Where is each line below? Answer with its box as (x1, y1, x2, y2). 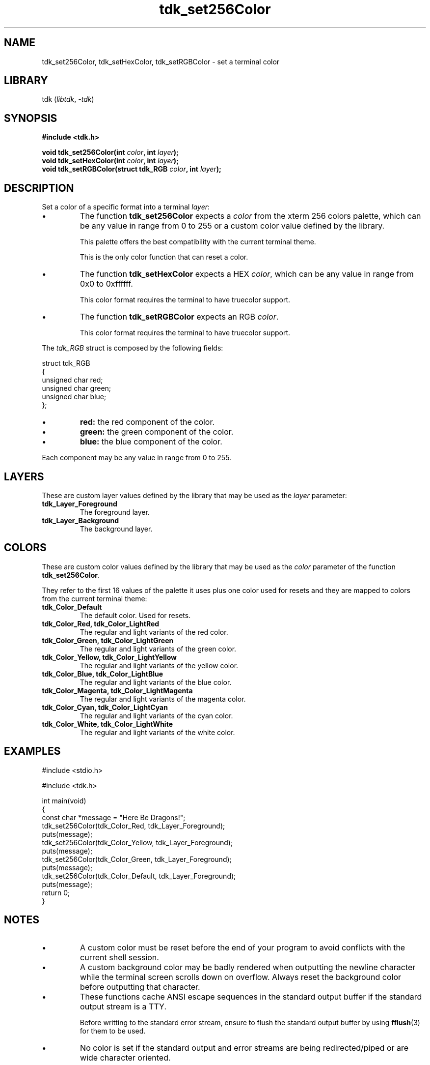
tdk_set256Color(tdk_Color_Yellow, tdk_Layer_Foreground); (42, 838, 233, 847)
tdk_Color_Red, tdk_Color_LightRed (42, 619, 160, 628)
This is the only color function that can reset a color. (80, 253, 248, 262)
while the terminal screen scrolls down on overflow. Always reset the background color (80, 972, 402, 982)
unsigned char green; (42, 384, 111, 393)
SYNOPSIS (4, 112, 57, 124)
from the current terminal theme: (42, 594, 147, 603)
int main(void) (42, 796, 86, 805)
